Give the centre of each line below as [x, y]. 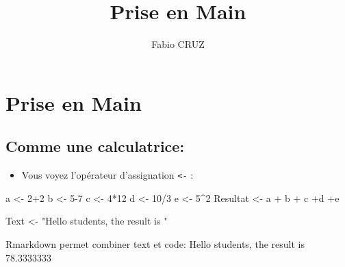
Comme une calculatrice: [95, 146]
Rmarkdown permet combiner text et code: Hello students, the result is [155, 243]
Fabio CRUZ [178, 44]
